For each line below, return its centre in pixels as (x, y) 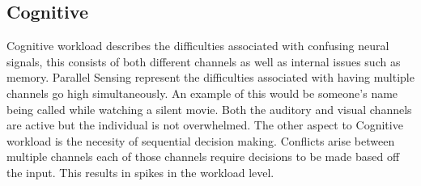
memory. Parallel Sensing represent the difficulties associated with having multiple (210, 77)
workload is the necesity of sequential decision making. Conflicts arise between (201, 140)
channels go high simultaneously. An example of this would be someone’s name (202, 93)
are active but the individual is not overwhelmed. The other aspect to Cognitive (205, 125)
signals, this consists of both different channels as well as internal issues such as (204, 61)
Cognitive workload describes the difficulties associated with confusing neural (198, 46)
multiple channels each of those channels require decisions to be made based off (203, 156)
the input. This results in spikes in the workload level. (140, 172)
